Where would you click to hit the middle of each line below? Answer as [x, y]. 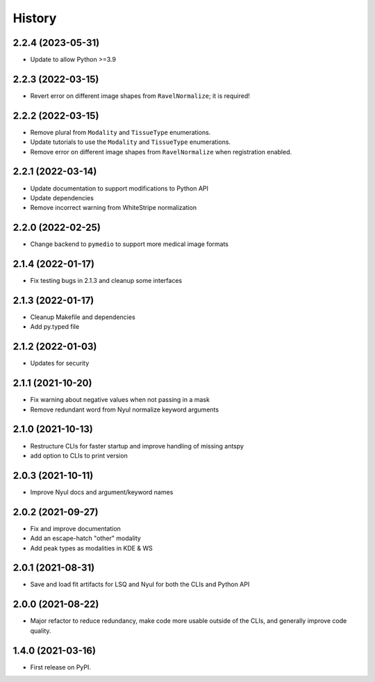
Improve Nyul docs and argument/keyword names [102, 492]
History [35, 18]
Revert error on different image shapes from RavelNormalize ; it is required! [140, 96]
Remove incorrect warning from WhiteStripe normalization [114, 208]
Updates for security [60, 363]
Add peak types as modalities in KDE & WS [91, 548]
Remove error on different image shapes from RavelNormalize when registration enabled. [161, 152]
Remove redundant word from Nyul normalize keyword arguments [124, 409]
